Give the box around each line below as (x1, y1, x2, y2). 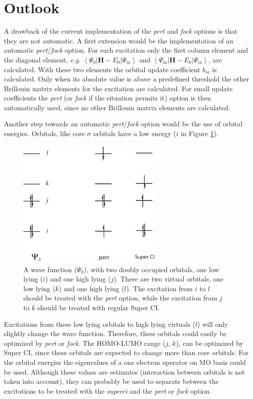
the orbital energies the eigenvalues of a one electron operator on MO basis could (4, 357, 246, 367)
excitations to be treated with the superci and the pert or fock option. (4, 385, 212, 396)
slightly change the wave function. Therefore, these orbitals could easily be (4, 328, 227, 339)
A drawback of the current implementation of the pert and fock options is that (4, 26, 238, 36)
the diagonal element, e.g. (4, 54, 81, 64)
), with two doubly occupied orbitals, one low (83, 264, 219, 274)
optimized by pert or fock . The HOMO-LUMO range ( (4, 338, 166, 348)
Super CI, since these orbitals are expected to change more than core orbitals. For (4, 347, 249, 358)
